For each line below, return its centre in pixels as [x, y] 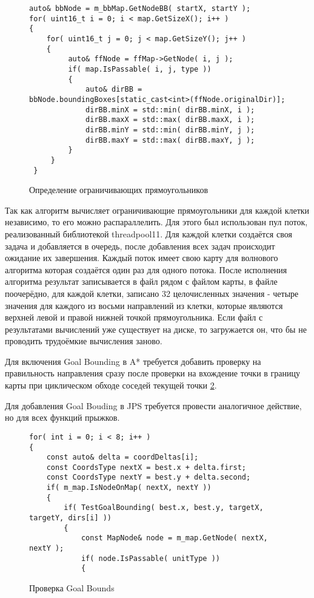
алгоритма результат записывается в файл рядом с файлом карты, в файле [141, 281]
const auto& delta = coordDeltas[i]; [122, 457]
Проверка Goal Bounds [72, 588]
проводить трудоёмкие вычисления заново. [84, 341]
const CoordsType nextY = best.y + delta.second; [149, 477]
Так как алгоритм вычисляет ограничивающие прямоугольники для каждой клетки [157, 210]
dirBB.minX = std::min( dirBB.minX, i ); [170, 110]
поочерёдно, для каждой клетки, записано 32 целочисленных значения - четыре [152, 293]
